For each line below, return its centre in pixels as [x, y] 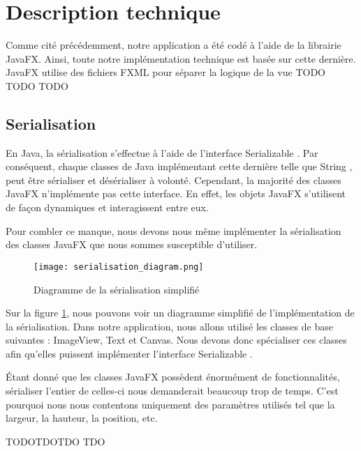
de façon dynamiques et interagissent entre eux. [107, 207]
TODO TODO [37, 85]
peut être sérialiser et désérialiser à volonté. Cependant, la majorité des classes [174, 179]
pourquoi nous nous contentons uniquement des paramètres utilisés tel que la [170, 404]
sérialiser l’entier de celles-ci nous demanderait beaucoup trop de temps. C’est [172, 391]
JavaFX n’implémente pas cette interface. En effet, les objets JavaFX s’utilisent [176, 193]
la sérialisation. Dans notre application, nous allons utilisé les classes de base [169, 326]
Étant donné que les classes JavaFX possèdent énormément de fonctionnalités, [173, 377]
